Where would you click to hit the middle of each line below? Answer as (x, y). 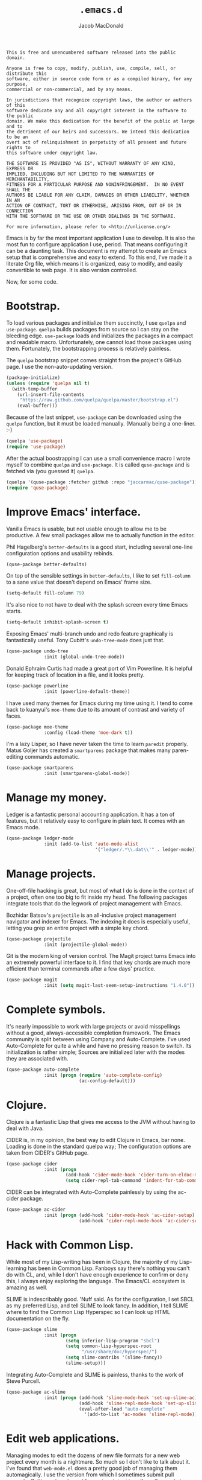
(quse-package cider (32, 1164)
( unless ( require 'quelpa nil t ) (48, 383)
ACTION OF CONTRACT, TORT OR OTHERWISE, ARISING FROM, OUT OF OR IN (94, 206)
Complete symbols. (56, 1010)
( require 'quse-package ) (37, 488)
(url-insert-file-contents (51, 394)
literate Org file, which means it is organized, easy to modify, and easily (95, 263)
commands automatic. (52, 757)
